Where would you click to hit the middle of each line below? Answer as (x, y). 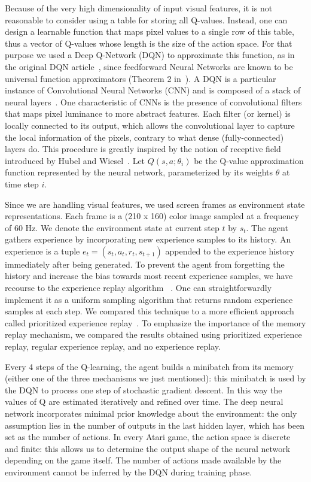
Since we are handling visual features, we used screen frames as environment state (155, 204)
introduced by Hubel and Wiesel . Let (75, 160)
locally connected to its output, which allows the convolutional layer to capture (150, 125)
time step (22, 184)
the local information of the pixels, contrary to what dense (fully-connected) (144, 137)
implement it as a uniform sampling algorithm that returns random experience (149, 299)
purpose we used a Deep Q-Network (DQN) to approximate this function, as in (150, 55)
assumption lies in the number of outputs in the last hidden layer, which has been (155, 425)
